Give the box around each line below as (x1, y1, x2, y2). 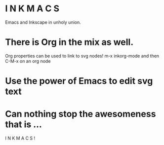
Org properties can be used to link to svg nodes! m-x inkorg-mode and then (5, 53, 160, 59)
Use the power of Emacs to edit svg (5, 75, 153, 87)
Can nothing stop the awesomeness (5, 109, 156, 120)
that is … (5, 119, 42, 130)
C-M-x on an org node (5, 58, 51, 64)
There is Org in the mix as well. (5, 36, 134, 48)
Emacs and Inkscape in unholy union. (5, 19, 82, 25)
